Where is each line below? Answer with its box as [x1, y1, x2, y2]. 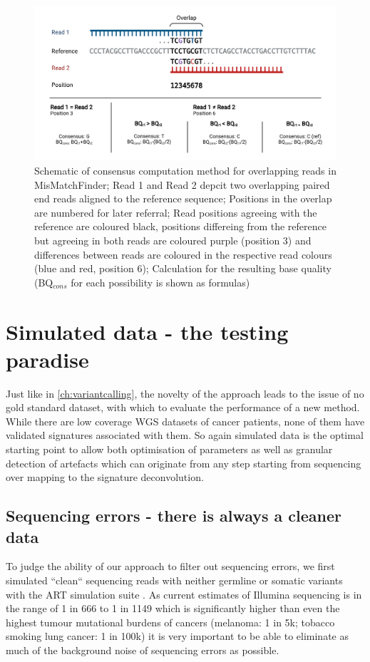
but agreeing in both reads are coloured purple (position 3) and [34, 232, 312, 247]
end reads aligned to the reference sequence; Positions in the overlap [34, 191, 332, 206]
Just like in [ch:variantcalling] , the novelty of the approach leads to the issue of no [6, 386, 364, 400]
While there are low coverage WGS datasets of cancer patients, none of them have [6, 413, 365, 428]
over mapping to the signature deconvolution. [6, 470, 204, 485]
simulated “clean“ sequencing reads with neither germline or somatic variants [6, 572, 343, 587]
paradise [6, 344, 89, 373]
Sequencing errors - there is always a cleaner [6, 505, 342, 527]
